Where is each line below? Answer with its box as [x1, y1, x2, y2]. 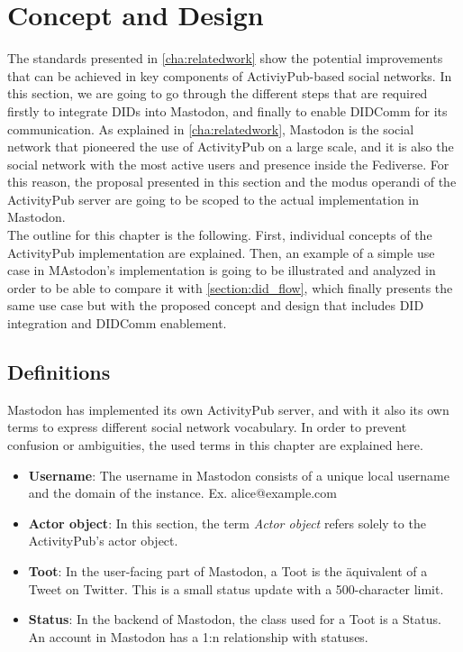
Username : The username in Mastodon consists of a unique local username [28, 465, 449, 484]
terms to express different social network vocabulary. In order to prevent [7, 418, 407, 436]
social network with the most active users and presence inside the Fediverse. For [7, 154, 449, 173]
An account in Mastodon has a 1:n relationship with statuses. [28, 627, 368, 646]
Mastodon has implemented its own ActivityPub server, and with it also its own [7, 399, 449, 418]
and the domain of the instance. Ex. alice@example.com [28, 483, 337, 502]
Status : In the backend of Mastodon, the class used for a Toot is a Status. [28, 610, 441, 629]
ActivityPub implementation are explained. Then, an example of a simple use [7, 243, 435, 262]
